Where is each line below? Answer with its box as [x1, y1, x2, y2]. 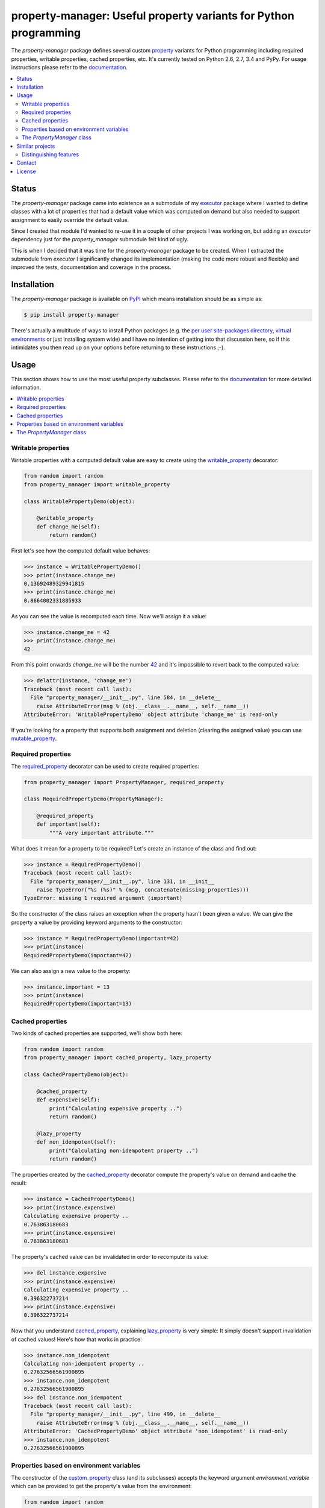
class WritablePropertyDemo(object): [23, 498, 135, 505]
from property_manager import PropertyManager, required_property [23, 779, 224, 785]
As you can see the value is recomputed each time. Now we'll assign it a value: [11, 612, 207, 619]
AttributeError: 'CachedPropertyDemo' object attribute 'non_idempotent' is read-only [23, 1428, 288, 1435]
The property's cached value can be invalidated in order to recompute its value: [11, 1253, 209, 1261]
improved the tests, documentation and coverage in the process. [11, 264, 172, 271]
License [16, 168, 36, 175]
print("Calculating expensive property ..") [49, 1104, 183, 1112]
